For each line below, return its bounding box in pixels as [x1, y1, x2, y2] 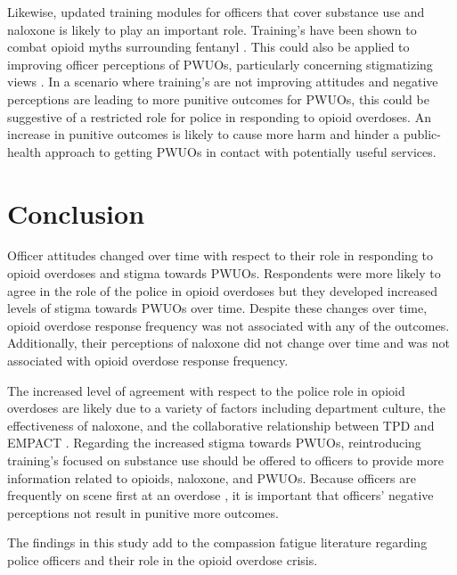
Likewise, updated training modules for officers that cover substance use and [7, 3, 425, 21]
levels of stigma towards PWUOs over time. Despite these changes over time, [7, 299, 428, 317]
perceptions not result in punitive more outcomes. [7, 503, 279, 522]
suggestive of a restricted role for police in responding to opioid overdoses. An [7, 107, 431, 126]
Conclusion [7, 194, 145, 231]
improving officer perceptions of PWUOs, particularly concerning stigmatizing [7, 54, 433, 73]
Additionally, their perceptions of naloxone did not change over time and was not [7, 333, 450, 352]
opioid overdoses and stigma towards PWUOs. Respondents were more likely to [7, 264, 441, 283]
